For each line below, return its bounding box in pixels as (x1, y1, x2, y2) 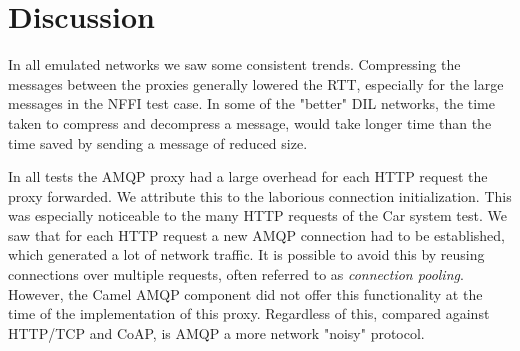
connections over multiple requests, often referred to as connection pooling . (8, 264, 464, 285)
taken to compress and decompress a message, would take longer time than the (8, 112, 492, 133)
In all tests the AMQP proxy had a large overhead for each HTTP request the (8, 166, 488, 187)
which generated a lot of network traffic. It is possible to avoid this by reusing (8, 244, 485, 265)
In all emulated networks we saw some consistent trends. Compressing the (8, 54, 461, 75)
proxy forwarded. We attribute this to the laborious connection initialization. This (8, 185, 512, 206)
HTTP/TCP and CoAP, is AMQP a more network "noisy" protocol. (8, 322, 425, 343)
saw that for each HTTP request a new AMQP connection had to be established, (8, 224, 505, 245)
